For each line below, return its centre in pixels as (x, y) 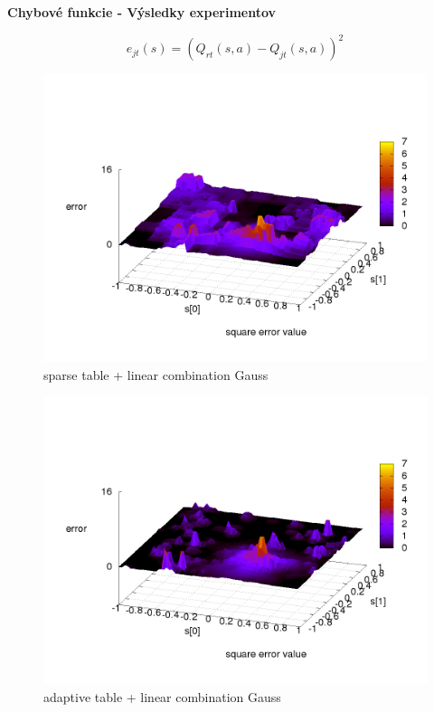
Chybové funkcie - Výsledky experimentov (142, 12)
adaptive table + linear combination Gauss (162, 696)
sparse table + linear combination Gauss (156, 374)
